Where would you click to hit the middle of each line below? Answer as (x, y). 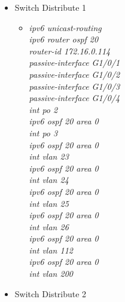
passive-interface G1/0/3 (74, 86)
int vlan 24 (49, 180)
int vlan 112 (51, 250)
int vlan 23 (49, 156)
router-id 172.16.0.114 (70, 51)
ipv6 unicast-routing (65, 27)
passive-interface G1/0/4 (74, 98)
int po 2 (43, 109)
